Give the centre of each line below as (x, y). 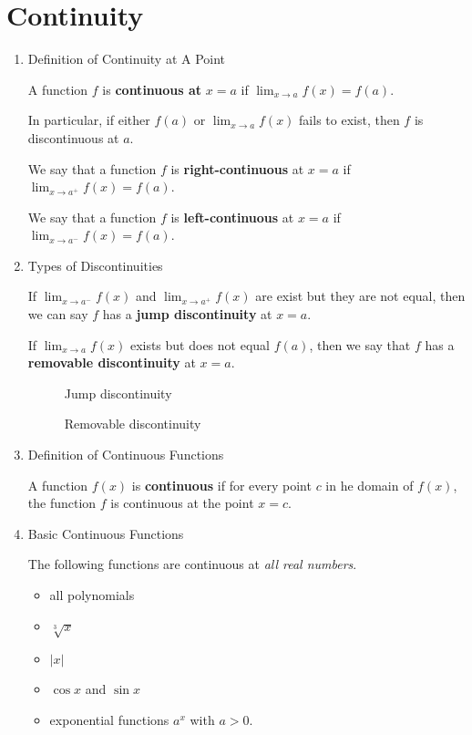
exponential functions (109, 719)
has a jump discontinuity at (187, 314)
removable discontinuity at (112, 362)
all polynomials (92, 595)
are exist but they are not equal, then (360, 296)
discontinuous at (73, 137)
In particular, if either (89, 120)
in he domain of (369, 485)
